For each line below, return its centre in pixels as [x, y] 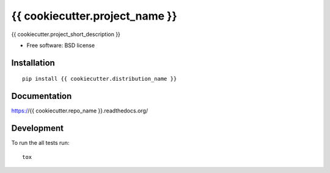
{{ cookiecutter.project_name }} [94, 16]
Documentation [42, 96]
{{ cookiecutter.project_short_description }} [66, 34]
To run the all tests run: [40, 143]
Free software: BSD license [61, 45]
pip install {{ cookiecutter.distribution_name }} [100, 79]
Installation [33, 63]
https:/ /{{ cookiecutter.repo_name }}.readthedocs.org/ [80, 111]
